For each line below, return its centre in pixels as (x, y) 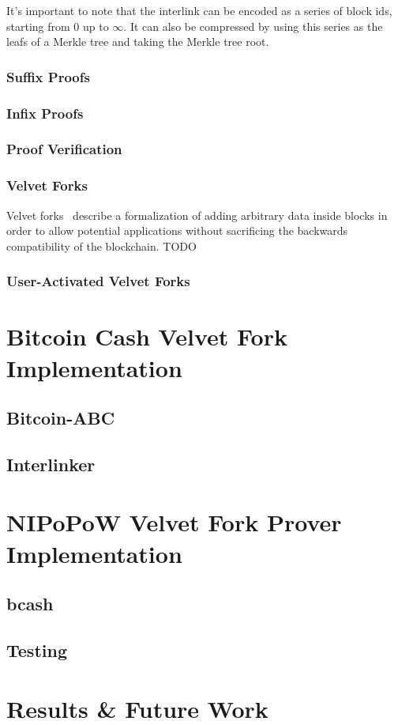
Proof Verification (64, 149)
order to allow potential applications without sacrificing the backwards (177, 230)
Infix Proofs (45, 113)
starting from (38, 26)
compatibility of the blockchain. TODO (101, 245)
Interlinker (51, 464)
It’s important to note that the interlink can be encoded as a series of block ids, (199, 10)
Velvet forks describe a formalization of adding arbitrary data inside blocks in (197, 215)
